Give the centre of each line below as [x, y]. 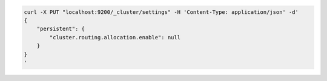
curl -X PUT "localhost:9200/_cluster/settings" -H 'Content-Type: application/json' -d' [161, 12]
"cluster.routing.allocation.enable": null [115, 37]
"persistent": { [61, 29]
